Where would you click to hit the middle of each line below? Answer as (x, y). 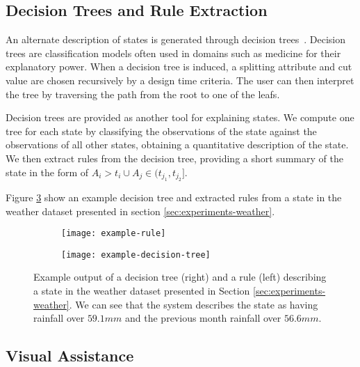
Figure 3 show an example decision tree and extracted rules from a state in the (174, 197)
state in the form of (47, 172)
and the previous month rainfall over (203, 318)
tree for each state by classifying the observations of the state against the (161, 131)
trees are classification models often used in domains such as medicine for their (173, 53)
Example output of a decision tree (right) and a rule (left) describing (180, 277)
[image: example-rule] (114, 234)
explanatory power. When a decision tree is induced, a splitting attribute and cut (179, 67)
